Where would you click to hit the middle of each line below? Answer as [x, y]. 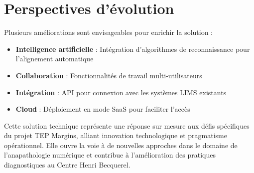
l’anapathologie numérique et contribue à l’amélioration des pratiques [110, 155]
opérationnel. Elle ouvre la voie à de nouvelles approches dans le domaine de [121, 145]
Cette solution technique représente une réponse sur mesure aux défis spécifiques [127, 125]
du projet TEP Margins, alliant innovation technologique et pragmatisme [116, 135]
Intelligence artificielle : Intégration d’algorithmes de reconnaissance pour [133, 49]
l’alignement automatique [55, 59]
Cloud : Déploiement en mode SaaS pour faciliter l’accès [103, 109]
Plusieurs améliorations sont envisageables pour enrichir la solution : [109, 32]
